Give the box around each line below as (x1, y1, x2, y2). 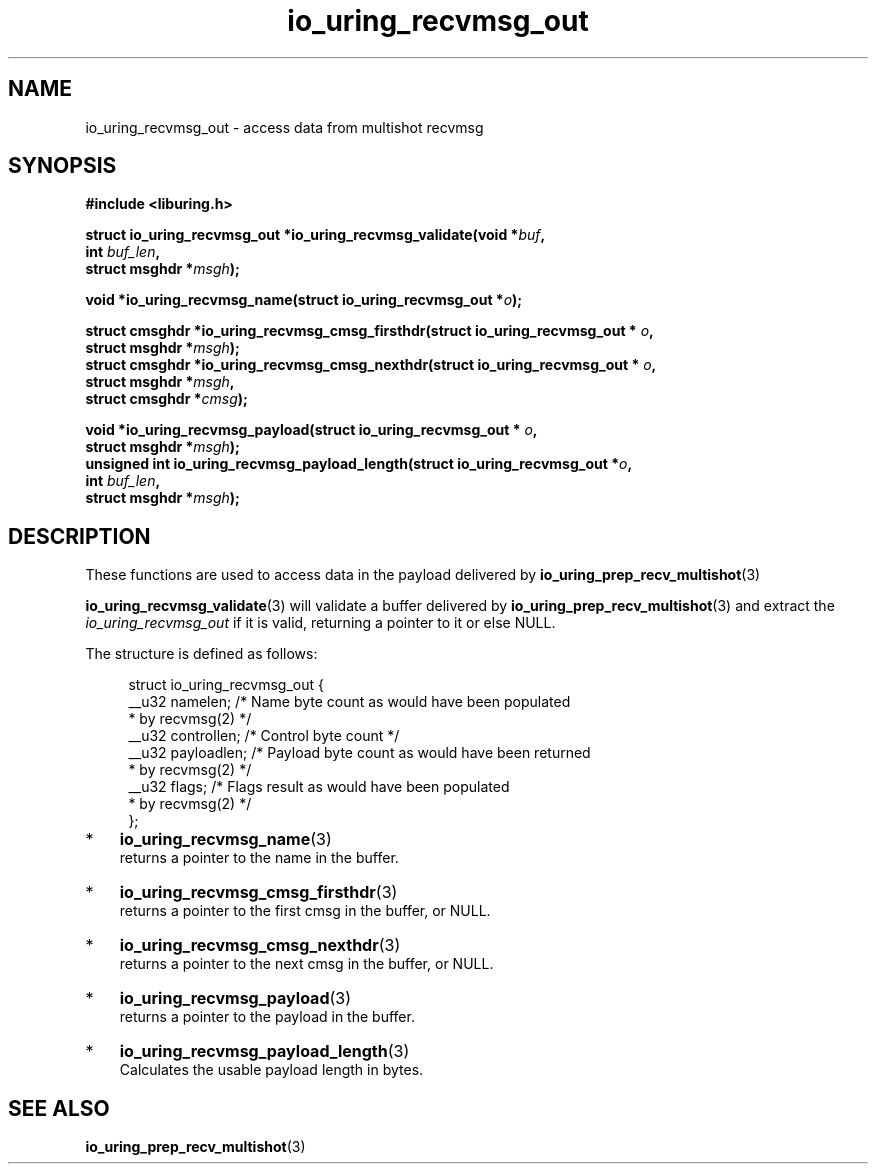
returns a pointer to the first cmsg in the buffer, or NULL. (119, 902, 491, 920)
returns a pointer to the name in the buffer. (119, 849, 399, 867)
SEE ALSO (8, 1095, 110, 1121)
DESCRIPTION (8, 523, 151, 549)
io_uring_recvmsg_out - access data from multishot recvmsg (85, 118, 484, 136)
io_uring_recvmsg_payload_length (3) (119, 1041, 410, 1062)
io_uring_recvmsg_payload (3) (119, 988, 352, 1009)
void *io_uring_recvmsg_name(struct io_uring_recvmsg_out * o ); (85, 291, 523, 309)
